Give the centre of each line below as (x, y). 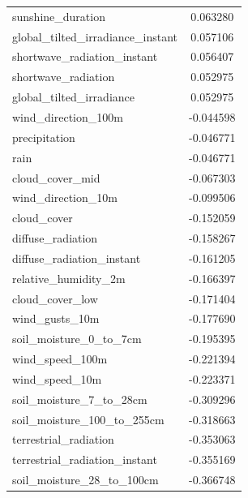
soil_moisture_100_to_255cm (88, 419)
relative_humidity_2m (69, 278)
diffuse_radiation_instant (77, 258)
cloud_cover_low (55, 298)
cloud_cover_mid (56, 177)
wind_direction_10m (65, 197)
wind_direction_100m (68, 116)
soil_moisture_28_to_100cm (86, 480)
